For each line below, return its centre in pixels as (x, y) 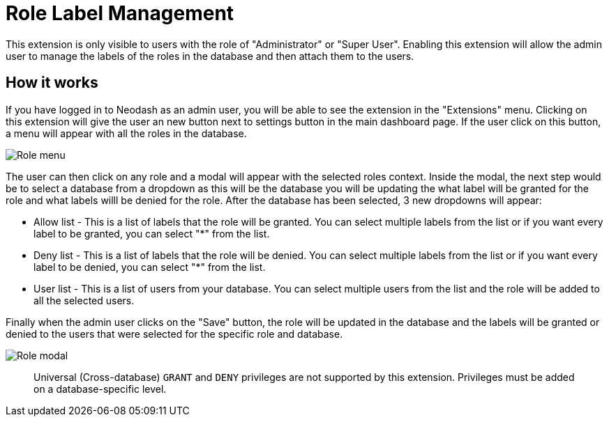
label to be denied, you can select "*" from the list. (150, 267)
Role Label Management (120, 13)
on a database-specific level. (100, 389)
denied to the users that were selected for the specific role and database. (174, 334)
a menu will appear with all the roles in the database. (126, 133)
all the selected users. (84, 300)
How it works (52, 83)
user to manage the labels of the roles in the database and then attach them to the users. (210, 56)
